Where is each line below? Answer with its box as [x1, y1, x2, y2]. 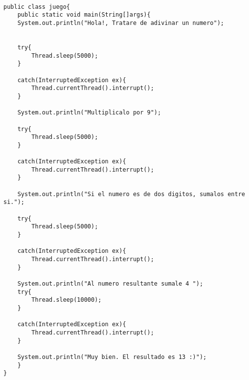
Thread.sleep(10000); [31, 296, 102, 304]
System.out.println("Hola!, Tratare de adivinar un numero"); [17, 19, 225, 26]
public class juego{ [3, 3, 70, 10]
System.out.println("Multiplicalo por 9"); [17, 109, 161, 116]
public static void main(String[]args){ [17, 11, 151, 19]
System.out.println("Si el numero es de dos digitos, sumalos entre [17, 190, 245, 198]
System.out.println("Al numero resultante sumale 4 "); [17, 280, 204, 287]
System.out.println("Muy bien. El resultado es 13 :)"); [17, 353, 207, 360]
